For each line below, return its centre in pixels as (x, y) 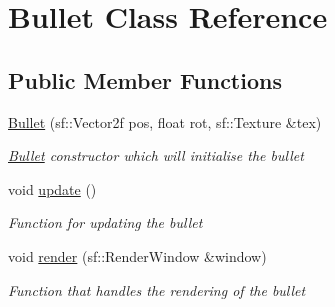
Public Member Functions (145, 79)
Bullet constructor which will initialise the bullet (156, 155)
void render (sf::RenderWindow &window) (137, 255)
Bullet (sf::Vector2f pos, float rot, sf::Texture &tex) (165, 121)
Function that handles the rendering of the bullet (157, 289)
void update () (52, 188)
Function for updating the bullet (105, 222)
